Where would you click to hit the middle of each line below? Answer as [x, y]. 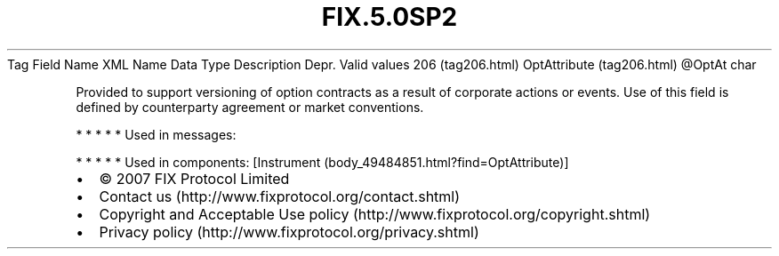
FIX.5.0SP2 [389, 17]
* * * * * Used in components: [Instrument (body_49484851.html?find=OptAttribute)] [322, 162]
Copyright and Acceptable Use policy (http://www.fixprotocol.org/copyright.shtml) [375, 214]
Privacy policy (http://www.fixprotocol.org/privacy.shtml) [289, 232]
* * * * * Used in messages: [156, 134]
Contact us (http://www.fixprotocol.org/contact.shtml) [280, 196]
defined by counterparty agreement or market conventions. [250, 107]
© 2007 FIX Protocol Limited [194, 178]
